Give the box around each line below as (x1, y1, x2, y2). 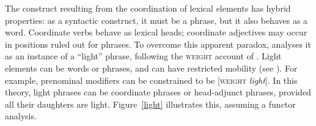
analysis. (5, 109, 37, 122)
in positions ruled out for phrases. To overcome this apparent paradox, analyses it (5, 37, 311, 50)
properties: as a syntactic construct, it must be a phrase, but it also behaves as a (5, 13, 308, 26)
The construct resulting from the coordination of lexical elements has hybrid (5, 2, 291, 14)
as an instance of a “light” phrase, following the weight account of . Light (5, 50, 282, 62)
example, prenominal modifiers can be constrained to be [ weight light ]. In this (5, 73, 298, 86)
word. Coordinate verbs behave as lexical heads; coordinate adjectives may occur (5, 26, 307, 39)
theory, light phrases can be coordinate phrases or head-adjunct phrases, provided (5, 86, 311, 98)
